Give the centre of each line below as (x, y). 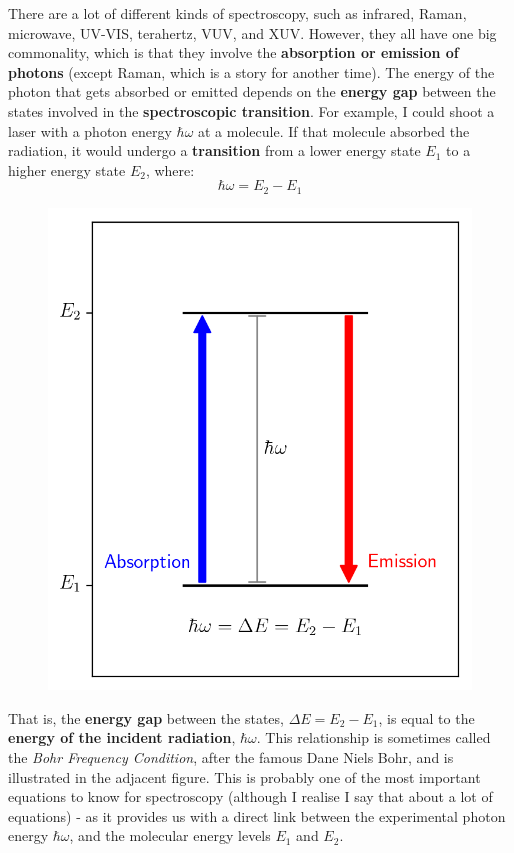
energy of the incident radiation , (122, 737)
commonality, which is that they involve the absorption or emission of (233, 52)
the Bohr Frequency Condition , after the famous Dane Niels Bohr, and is (231, 757)
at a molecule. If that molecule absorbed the (334, 130)
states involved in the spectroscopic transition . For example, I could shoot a (251, 110)
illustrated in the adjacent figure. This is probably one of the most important (244, 776)
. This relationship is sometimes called (373, 737)
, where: (170, 169)
